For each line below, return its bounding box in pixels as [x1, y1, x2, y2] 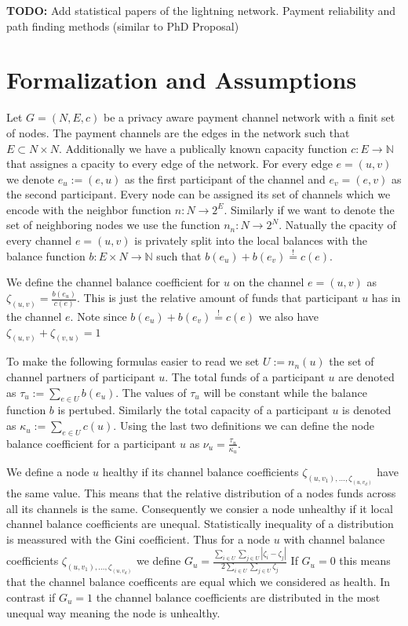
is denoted [342, 402, 392, 418]
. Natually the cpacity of [279, 217, 396, 233]
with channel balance [283, 530, 385, 547]
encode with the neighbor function [6, 201, 172, 217]
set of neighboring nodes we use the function [6, 217, 220, 233]
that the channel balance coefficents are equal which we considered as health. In [6, 573, 391, 590]
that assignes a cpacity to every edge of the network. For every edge [6, 155, 333, 172]
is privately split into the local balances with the [134, 232, 367, 249]
